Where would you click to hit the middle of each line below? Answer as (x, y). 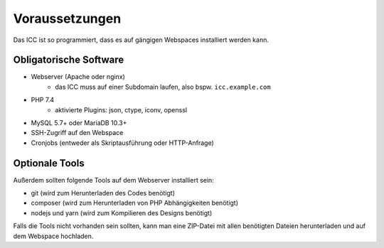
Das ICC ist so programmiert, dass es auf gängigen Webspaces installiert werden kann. (141, 40)
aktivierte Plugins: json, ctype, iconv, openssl (121, 109)
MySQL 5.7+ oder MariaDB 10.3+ (79, 123)
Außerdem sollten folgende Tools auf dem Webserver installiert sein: (114, 180)
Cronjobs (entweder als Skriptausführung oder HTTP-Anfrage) (122, 143)
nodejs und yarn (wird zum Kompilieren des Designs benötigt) (122, 212)
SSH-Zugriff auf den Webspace (77, 133)
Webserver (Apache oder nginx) (78, 77)
